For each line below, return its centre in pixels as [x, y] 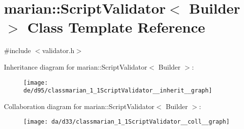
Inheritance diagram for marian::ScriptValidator [76, 66]
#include [18, 50]
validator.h [58, 50]
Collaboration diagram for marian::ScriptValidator [79, 106]
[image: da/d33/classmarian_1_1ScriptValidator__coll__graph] [127, 122]
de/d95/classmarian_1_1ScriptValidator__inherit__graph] [118, 91]
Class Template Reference [116, 27]
